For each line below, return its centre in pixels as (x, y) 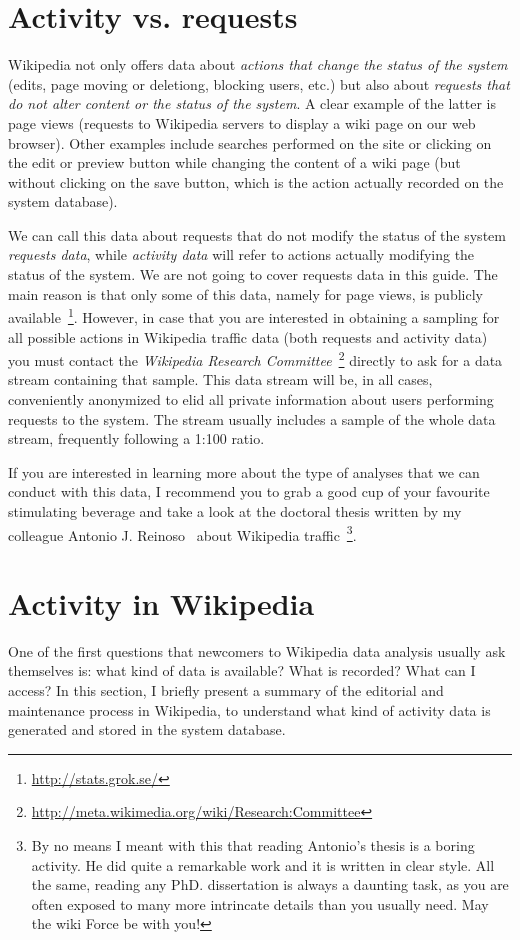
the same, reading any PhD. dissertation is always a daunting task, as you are (270, 884)
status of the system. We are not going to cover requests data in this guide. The (253, 274)
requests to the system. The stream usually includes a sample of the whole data (252, 418)
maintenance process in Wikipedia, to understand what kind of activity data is (249, 709)
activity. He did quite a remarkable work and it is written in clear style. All (263, 864)
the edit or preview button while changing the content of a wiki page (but (234, 162)
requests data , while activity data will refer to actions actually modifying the (241, 254)
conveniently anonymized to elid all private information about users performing (251, 398)
